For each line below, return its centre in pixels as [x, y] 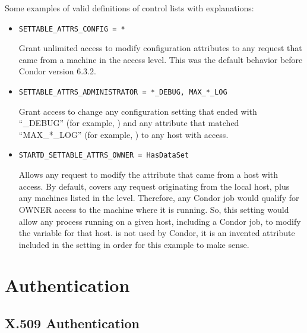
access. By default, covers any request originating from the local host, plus [154, 186]
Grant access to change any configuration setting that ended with [138, 111]
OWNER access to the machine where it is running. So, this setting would [154, 209]
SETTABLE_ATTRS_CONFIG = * [72, 29]
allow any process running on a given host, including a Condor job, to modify [160, 221]
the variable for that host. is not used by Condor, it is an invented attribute [157, 233]
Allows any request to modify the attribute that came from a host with [148, 175]
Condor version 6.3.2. [57, 71]
